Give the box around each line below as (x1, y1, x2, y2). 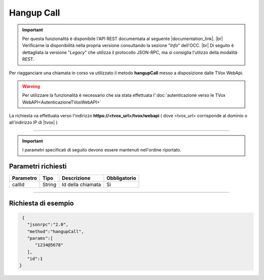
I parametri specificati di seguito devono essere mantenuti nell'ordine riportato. (22, 147, 181, 153)
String (42, 181, 56, 188)
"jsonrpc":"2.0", (27, 222, 68, 227)
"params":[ (27, 235, 53, 241)
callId (12, 181, 24, 188)
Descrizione (62, 175, 90, 182)
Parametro (12, 175, 37, 182)
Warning (22, 83, 40, 89)
